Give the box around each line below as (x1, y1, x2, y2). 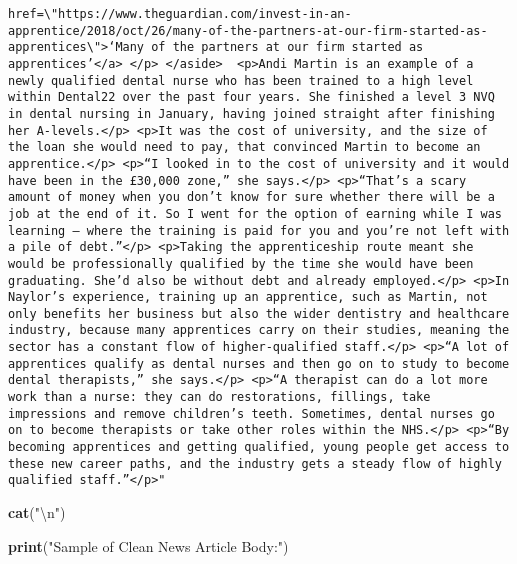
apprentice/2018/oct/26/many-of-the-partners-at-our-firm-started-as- (8, 23, 488, 38)
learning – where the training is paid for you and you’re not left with (8, 223, 510, 238)
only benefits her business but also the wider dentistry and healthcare (8, 306, 510, 321)
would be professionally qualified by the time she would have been (8, 256, 474, 271)
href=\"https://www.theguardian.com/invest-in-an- (8, 7, 352, 21)
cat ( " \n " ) (8, 502, 66, 523)
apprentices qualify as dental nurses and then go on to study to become (8, 356, 510, 371)
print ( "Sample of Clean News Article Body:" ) (8, 535, 289, 556)
